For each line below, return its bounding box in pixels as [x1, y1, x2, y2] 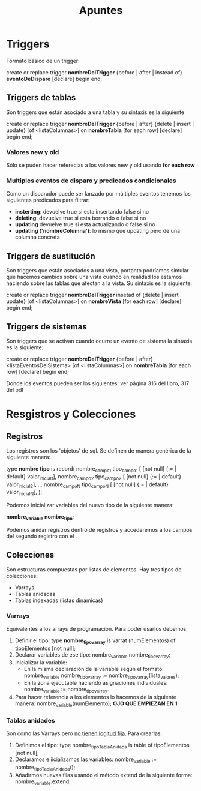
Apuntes [79, 4, 123, 17]
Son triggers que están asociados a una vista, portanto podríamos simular [6, 267, 189, 274]
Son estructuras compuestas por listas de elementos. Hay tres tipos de [6, 565, 182, 573]
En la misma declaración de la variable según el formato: [23, 665, 164, 672]
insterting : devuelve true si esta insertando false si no [14, 208, 149, 215]
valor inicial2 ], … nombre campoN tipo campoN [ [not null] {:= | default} [6, 481, 169, 489]
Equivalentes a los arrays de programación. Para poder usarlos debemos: [6, 625, 188, 633]
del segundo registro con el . [6, 532, 77, 540]
